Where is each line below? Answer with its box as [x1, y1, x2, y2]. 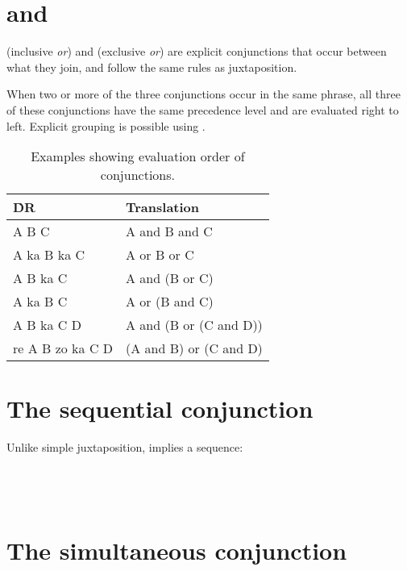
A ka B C [13, 292, 68, 311]
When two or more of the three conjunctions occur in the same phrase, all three [6, 85, 401, 102]
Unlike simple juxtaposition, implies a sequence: [6, 439, 243, 456]
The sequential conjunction [6, 392, 314, 425]
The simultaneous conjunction [6, 533, 347, 566]
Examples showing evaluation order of [31, 147, 245, 166]
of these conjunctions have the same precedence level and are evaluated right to [6, 101, 399, 118]
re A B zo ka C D [13, 339, 114, 358]
